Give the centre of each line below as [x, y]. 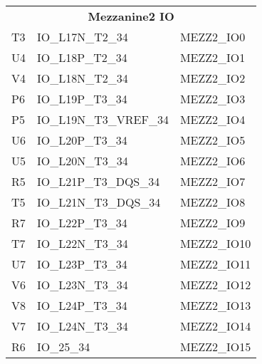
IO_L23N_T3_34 [83, 285]
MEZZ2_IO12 [215, 285]
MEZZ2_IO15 [215, 347]
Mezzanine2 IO [131, 16]
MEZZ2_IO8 [213, 202]
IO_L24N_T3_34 [83, 326]
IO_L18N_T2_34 [83, 78]
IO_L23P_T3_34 [82, 264]
